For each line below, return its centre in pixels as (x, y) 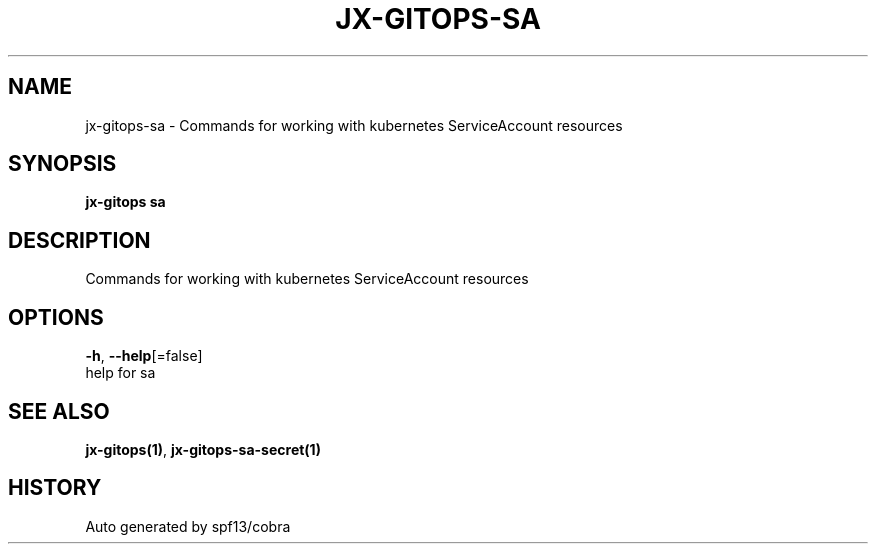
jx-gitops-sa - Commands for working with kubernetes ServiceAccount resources (354, 125)
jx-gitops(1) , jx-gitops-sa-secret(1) (203, 449)
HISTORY (55, 488)
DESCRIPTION (79, 240)
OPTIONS (56, 317)
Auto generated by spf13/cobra (188, 526)
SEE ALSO (59, 411)
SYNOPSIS (62, 164)
